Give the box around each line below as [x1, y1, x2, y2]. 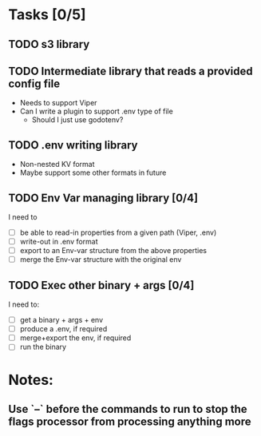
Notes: [8, 371, 54, 389]
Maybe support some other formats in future [19, 168, 167, 177]
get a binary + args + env [19, 315, 104, 325]
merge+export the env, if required [19, 333, 132, 343]
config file [8, 77, 61, 90]
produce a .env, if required [19, 324, 108, 334]
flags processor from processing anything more [8, 414, 251, 428]
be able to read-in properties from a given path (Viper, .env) [19, 228, 217, 237]
